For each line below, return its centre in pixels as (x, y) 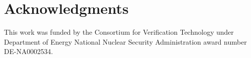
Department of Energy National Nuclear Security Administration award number (125, 41)
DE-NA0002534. (28, 51)
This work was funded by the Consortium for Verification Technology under (119, 32)
